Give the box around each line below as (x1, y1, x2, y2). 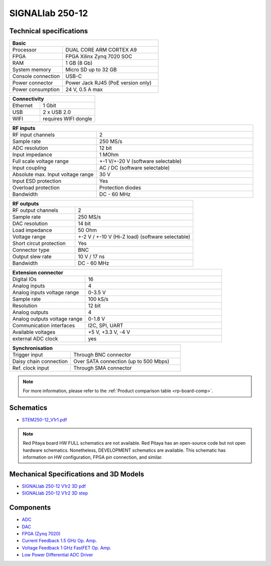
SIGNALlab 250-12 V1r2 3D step (22, 490, 88, 496)
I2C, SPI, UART (88, 322, 123, 329)
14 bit (78, 220, 91, 227)
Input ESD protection (12, 178, 62, 185)
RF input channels (12, 131, 55, 138)
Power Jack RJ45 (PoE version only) (65, 80, 152, 87)
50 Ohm (78, 227, 97, 234)
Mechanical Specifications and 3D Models (9, 470, 145, 478)
